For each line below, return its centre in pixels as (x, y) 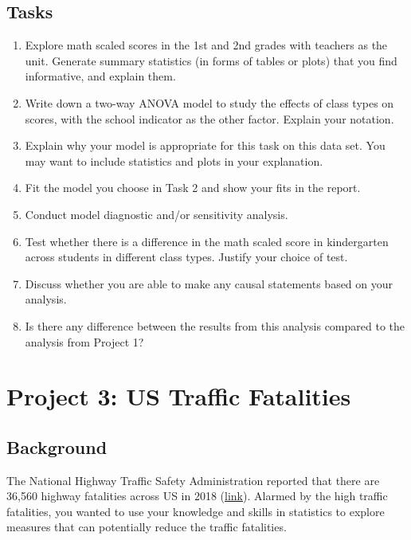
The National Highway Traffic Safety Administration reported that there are (193, 480)
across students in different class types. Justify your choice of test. (186, 257)
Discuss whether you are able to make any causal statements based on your (209, 283)
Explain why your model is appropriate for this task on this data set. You (205, 145)
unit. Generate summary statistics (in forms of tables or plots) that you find (211, 60)
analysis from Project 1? (84, 341)
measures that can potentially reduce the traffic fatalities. (147, 527)
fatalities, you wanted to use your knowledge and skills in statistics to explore (196, 511)
